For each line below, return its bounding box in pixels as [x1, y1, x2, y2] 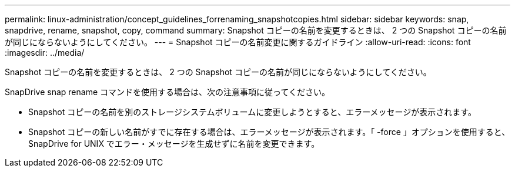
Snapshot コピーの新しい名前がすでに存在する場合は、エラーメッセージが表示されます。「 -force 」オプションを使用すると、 [28, 127, 510, 137]
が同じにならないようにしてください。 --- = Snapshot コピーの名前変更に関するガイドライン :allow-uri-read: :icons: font [5, 37, 471, 47]
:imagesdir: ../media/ [5, 48, 85, 58]
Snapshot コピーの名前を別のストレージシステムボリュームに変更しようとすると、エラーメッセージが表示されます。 [28, 107, 476, 117]
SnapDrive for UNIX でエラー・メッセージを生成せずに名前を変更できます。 [28, 139, 320, 149]
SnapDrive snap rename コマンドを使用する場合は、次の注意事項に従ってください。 [5, 87, 330, 97]
